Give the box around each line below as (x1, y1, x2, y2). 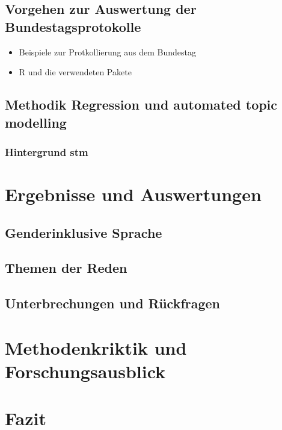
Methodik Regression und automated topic (5, 95, 278, 114)
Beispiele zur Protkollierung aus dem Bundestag (19, 45, 196, 58)
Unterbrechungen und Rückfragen (5, 294, 221, 313)
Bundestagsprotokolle (5, 17, 141, 36)
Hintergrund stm (5, 144, 88, 159)
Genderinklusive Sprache (5, 223, 162, 241)
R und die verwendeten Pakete (19, 66, 132, 78)
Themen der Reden (5, 258, 127, 277)
